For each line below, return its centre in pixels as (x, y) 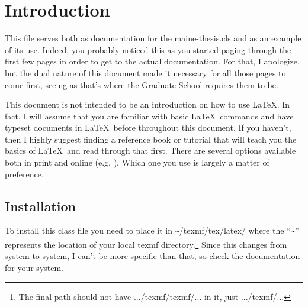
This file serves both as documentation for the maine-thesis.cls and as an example (153, 38)
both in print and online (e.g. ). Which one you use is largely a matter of (137, 162)
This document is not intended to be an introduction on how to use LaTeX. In (147, 104)
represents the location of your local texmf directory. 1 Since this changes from (146, 243)
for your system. (34, 267)
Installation (40, 206)
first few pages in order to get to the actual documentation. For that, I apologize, (152, 61)
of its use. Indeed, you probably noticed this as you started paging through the (148, 49)
